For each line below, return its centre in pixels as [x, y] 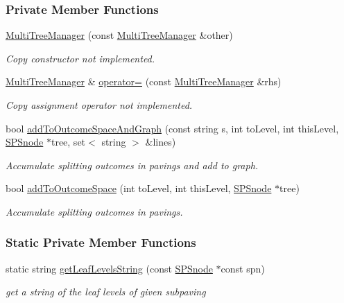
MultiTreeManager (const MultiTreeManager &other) [119, 35]
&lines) [161, 142]
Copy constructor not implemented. [80, 58]
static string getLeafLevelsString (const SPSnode [109, 268]
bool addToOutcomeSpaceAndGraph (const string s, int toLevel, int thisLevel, [172, 128]
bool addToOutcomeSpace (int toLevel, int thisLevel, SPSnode [139, 188]
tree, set [68, 142]
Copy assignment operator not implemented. [99, 105]
